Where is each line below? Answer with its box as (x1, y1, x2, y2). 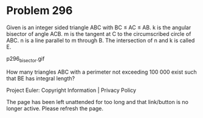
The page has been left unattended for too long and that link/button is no (6, 98, 188, 105)
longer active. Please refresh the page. (6, 105, 104, 112)
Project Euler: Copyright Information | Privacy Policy (6, 86, 137, 94)
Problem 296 (6, 4, 73, 18)
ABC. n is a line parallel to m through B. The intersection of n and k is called (6, 36, 195, 44)
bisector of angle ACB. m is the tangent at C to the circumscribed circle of (6, 30, 191, 37)
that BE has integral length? (6, 74, 75, 82)
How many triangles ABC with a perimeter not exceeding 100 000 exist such (6, 68, 198, 75)
